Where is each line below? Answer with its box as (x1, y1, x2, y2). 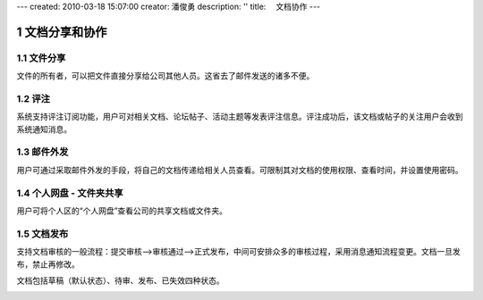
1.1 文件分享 (16, 52, 66, 64)
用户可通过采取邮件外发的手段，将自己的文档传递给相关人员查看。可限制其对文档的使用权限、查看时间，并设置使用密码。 (16, 164, 463, 175)
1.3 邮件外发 (16, 146, 69, 158)
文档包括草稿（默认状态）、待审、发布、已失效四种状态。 (16, 275, 225, 286)
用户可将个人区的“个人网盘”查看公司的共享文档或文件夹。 (16, 205, 228, 216)
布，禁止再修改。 (16, 259, 80, 270)
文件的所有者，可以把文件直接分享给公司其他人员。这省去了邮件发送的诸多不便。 (16, 71, 315, 81)
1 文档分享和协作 (16, 24, 107, 39)
